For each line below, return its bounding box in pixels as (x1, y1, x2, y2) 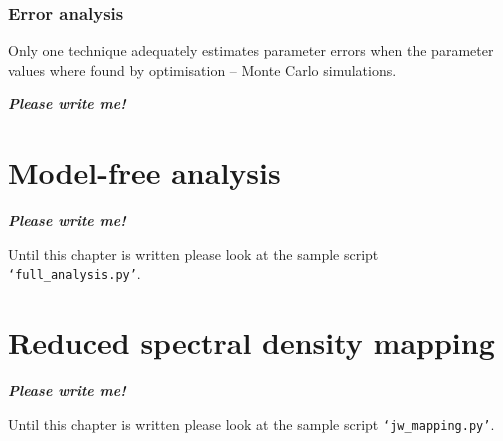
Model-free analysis (8, 152, 281, 193)
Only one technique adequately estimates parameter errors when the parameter (8, 40, 494, 61)
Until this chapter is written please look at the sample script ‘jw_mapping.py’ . (8, 413, 495, 434)
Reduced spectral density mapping (8, 322, 495, 363)
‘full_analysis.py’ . (8, 263, 141, 284)
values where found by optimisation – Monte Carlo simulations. (8, 59, 397, 80)
